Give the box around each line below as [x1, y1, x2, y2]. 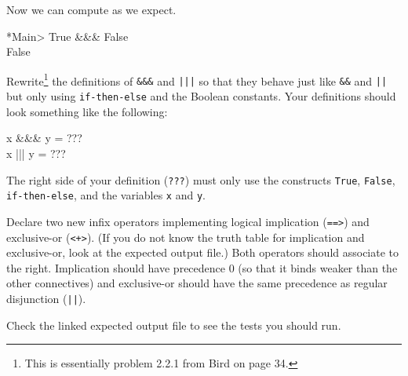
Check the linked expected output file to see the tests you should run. [6, 316, 341, 333]
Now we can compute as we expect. [6, 2, 177, 17]
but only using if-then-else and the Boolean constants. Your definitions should [6, 88, 396, 104]
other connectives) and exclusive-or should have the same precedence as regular [6, 275, 388, 291]
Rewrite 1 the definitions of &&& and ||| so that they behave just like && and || [6, 70, 388, 89]
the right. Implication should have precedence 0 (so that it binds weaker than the [6, 259, 398, 276]
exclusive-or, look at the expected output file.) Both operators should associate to [6, 244, 399, 261]
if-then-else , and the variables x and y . [6, 187, 206, 203]
